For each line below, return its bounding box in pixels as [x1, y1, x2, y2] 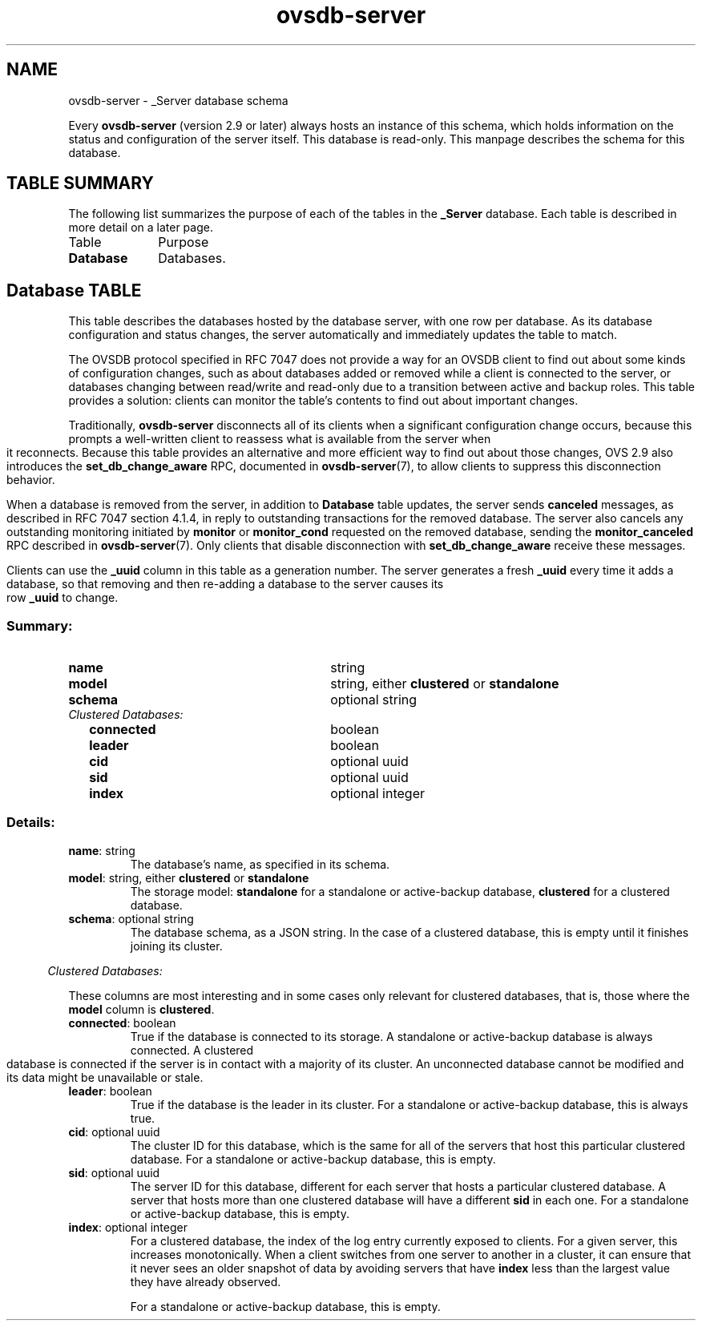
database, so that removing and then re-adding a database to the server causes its [6, 577, 444, 591]
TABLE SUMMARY [6, 173, 154, 194]
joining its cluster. [130, 938, 223, 953]
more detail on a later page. [68, 220, 213, 235]
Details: [6, 814, 55, 831]
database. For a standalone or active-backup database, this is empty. [130, 1152, 496, 1166]
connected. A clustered [130, 1043, 254, 1057]
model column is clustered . [68, 1002, 215, 1016]
